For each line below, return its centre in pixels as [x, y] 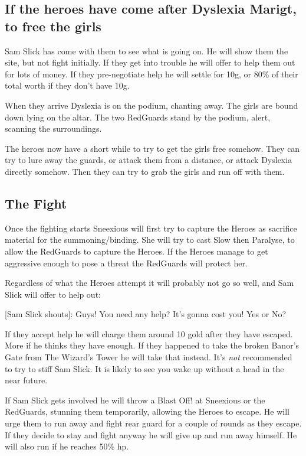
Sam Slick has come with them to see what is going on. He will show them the [147, 51]
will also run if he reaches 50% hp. [67, 446]
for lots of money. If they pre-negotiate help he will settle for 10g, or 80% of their [152, 74]
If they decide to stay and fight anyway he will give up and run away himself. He [151, 434]
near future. [26, 380]
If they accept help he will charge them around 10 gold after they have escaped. [149, 333]
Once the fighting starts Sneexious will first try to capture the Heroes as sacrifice [151, 228]
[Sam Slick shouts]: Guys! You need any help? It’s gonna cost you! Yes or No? [145, 314]
